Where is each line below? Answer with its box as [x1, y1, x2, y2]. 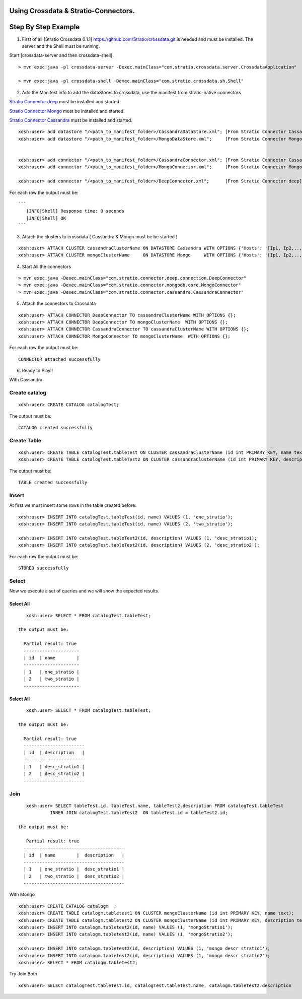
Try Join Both [9, 971, 37, 977]
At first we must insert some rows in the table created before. [9, 502, 137, 508]
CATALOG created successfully [18, 425, 93, 431]
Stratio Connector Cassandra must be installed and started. [9, 117, 133, 123]
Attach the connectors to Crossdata [22, 300, 96, 307]
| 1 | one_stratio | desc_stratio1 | [23, 867, 125, 872]
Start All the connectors [22, 263, 71, 270]
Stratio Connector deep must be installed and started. [9, 99, 121, 105]
